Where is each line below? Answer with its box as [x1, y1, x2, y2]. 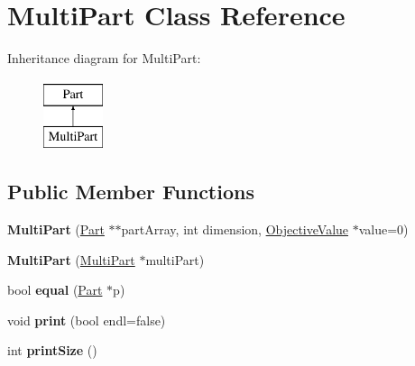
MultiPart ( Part [7, 220, 105, 239]
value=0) [358, 220, 409, 239]
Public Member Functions [7, 178, 254, 206]
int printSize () [7, 341, 97, 360]
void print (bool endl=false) [7, 310, 166, 329]
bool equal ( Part [7, 280, 103, 299]
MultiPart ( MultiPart [7, 250, 135, 269]
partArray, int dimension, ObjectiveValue [121, 220, 349, 239]
